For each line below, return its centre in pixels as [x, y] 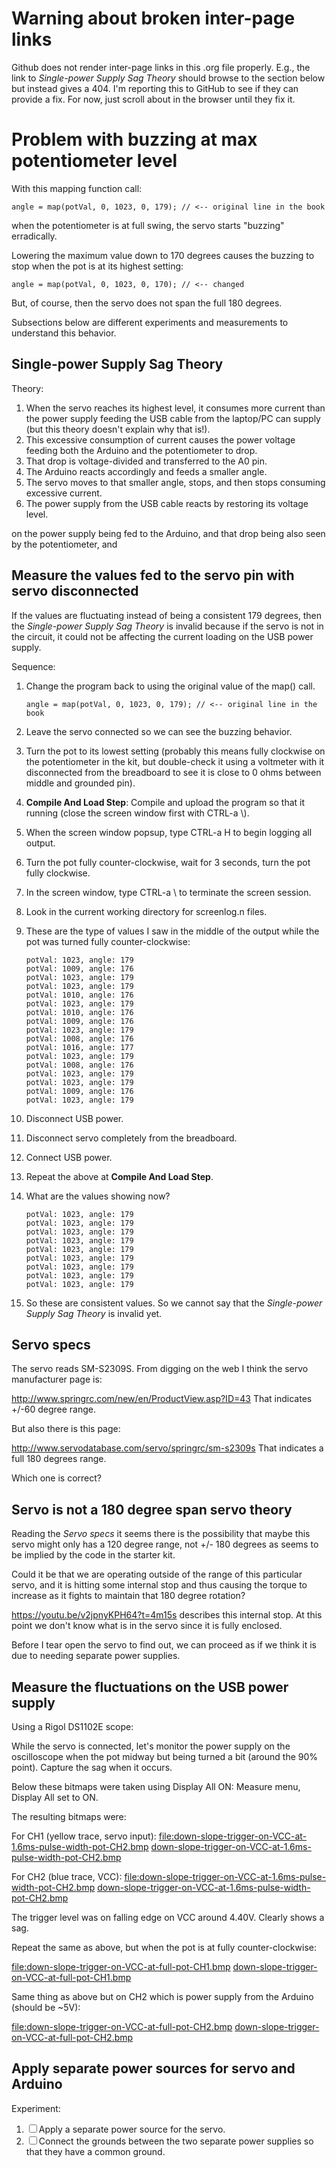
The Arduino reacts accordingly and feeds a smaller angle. [146, 471]
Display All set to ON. [55, 1797]
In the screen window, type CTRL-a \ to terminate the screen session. [168, 892]
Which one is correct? [56, 1478]
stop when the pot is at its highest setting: [97, 266]
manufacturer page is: [57, 1379]
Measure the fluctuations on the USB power [150, 1687]
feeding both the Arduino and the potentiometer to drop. [141, 450]
